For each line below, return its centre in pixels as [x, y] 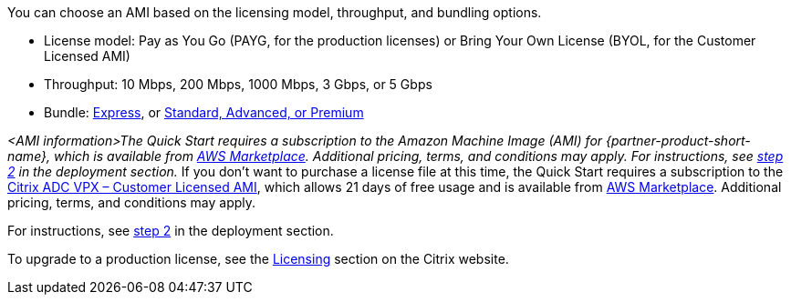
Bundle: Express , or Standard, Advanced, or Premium [204, 112]
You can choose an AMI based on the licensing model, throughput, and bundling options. [275, 12]
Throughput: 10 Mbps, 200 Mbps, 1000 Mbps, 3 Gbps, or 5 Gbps [238, 84]
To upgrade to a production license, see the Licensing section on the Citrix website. [258, 259]
